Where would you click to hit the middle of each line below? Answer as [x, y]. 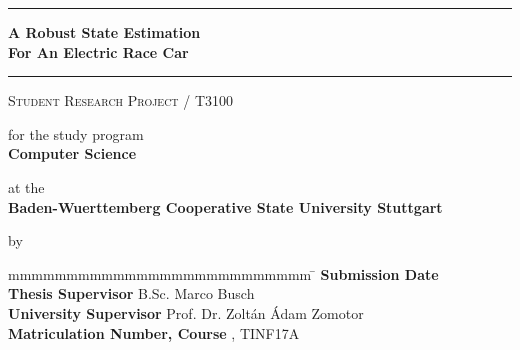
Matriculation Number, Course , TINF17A [154, 332]
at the [26, 186]
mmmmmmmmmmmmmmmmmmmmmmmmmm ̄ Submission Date [223, 273]
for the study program [76, 133]
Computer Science [72, 153]
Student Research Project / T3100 [120, 100]
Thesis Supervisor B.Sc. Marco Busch [131, 293]
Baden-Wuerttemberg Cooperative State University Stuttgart [225, 206]
